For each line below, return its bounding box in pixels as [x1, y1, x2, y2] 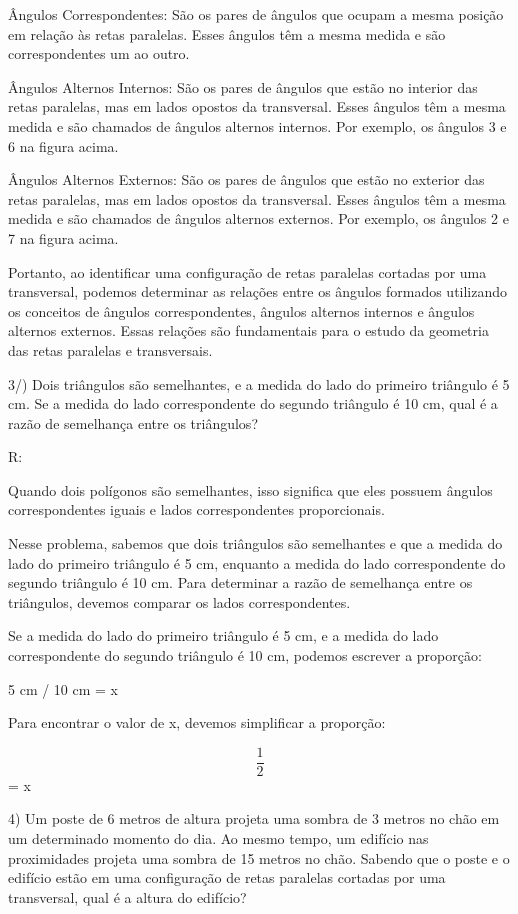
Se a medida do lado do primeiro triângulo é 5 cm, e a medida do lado [8, 625, 439, 646]
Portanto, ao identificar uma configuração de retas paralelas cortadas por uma [8, 261, 487, 282]
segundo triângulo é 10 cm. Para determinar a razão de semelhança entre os [8, 572, 473, 593]
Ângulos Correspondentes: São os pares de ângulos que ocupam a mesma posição [8, 4, 504, 24]
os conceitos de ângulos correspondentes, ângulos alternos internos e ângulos [8, 300, 475, 321]
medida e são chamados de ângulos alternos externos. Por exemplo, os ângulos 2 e [8, 208, 509, 229]
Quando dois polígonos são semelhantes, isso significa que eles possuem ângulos [8, 479, 493, 500]
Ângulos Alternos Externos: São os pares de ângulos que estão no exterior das [8, 169, 485, 190]
